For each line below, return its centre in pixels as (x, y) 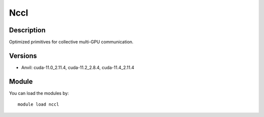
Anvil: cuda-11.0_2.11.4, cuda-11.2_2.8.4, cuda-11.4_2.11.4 (78, 67)
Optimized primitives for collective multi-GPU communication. (71, 42)
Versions (23, 56)
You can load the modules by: (39, 93)
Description (27, 30)
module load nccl (38, 105)
